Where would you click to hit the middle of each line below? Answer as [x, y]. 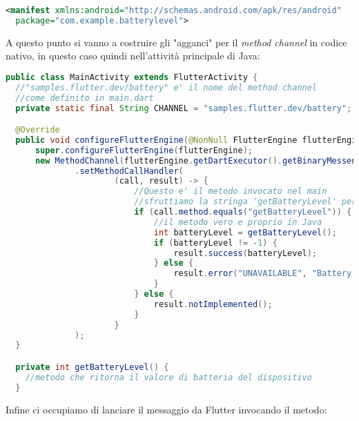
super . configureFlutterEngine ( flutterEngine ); [144, 150]
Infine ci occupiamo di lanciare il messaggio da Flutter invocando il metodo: [166, 409]
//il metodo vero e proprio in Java [238, 222]
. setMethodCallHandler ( [129, 171]
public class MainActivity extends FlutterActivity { [132, 77]
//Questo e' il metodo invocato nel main [231, 192]
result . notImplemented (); [213, 304]
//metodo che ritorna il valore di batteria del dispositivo [168, 377]
